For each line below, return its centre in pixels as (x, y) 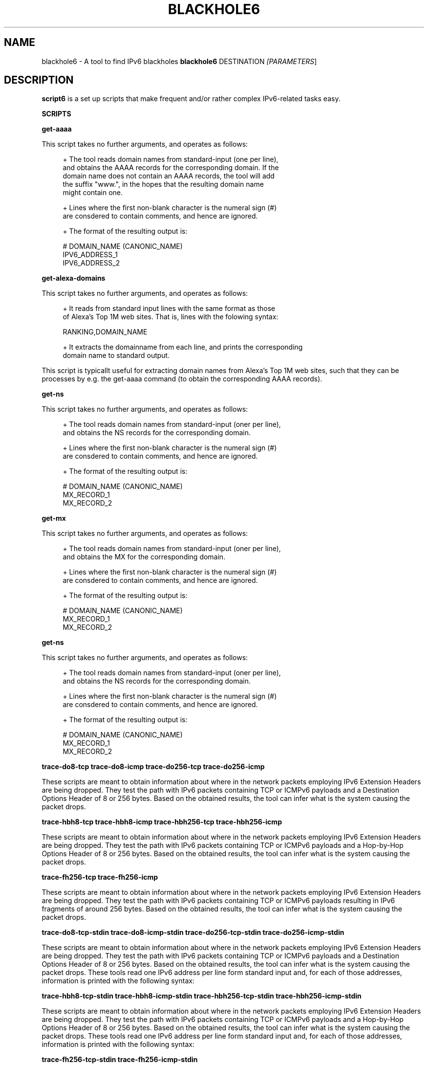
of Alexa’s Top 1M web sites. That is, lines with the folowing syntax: (171, 317)
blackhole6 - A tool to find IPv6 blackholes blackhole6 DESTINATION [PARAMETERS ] (179, 61)
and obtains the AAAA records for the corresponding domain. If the (171, 168)
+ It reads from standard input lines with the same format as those (169, 309)
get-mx (54, 518)
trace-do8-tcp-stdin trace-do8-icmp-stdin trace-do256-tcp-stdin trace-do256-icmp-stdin (193, 932)
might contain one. (93, 193)
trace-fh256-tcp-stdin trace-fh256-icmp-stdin (120, 1060)
